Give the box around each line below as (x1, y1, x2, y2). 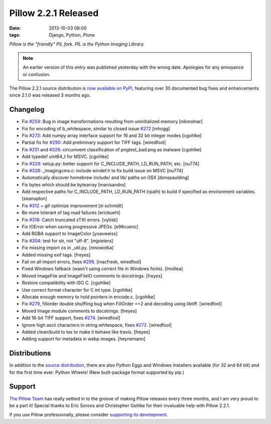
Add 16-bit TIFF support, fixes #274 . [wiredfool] (22, 315, 120, 321)
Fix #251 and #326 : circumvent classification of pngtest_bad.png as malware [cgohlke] (22, 146, 202, 152)
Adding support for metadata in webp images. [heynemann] (22, 336, 146, 342)
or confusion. (23, 71, 51, 77)
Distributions (9, 349, 51, 358)
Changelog (9, 105, 45, 114)
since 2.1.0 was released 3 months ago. (9, 92, 91, 98)
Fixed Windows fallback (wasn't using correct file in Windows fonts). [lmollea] (22, 266, 183, 272)
